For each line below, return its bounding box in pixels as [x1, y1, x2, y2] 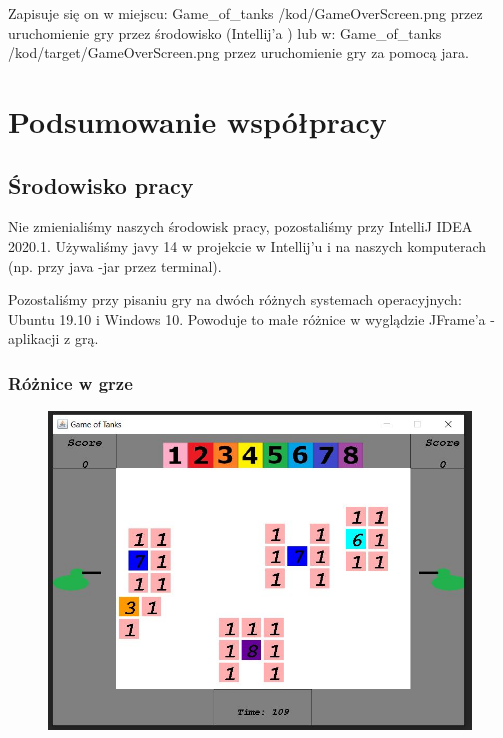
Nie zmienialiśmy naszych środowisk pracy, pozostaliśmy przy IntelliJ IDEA [8, 216, 473, 237]
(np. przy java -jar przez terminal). [8, 255, 222, 276]
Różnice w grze [8, 370, 133, 395]
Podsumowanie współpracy [8, 100, 387, 141]
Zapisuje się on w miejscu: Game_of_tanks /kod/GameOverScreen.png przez [8, 3, 483, 23]
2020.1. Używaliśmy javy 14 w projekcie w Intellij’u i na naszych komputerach [8, 235, 487, 256]
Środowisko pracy [8, 169, 194, 200]
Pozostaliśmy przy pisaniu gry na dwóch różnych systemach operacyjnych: [8, 289, 462, 310]
